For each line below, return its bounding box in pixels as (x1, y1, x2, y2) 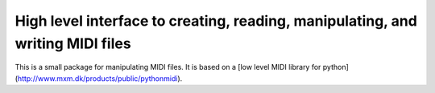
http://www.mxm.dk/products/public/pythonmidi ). (17, 73, 183, 83)
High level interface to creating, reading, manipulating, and (14, 12, 418, 30)
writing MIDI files (14, 34, 132, 52)
